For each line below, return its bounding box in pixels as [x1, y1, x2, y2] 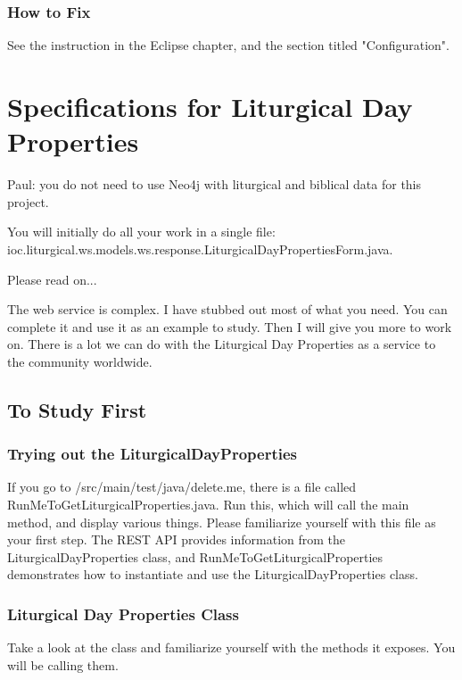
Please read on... [7, 270, 97, 288]
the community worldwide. [7, 352, 153, 370]
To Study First [7, 395, 147, 423]
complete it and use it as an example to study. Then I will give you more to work [7, 317, 452, 336]
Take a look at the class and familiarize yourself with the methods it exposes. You [7, 638, 456, 657]
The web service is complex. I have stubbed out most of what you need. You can [7, 300, 448, 319]
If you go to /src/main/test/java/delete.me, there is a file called [7, 477, 357, 496]
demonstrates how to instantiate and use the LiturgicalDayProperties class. [7, 565, 418, 584]
